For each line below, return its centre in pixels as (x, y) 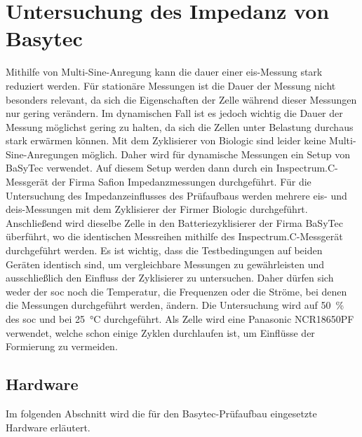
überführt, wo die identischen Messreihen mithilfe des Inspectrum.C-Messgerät (174, 236)
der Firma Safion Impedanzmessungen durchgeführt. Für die (181, 182)
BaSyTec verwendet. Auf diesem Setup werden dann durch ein (140, 168)
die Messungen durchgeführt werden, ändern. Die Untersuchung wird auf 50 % (175, 305)
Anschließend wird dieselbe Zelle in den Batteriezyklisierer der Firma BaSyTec (174, 222)
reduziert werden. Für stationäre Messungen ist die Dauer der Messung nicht (171, 85)
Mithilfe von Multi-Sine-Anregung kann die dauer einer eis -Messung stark (164, 72)
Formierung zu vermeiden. (62, 346)
